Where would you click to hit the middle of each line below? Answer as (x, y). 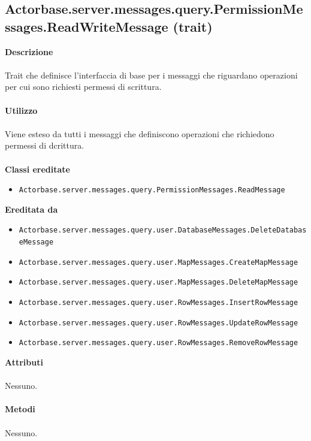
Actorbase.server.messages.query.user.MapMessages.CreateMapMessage (158, 262)
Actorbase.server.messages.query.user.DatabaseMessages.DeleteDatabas (163, 230)
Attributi (24, 362)
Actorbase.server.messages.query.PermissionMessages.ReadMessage (152, 190)
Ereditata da (31, 209)
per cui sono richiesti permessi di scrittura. (83, 87)
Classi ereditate (37, 169)
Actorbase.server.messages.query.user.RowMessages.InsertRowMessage (158, 303)
